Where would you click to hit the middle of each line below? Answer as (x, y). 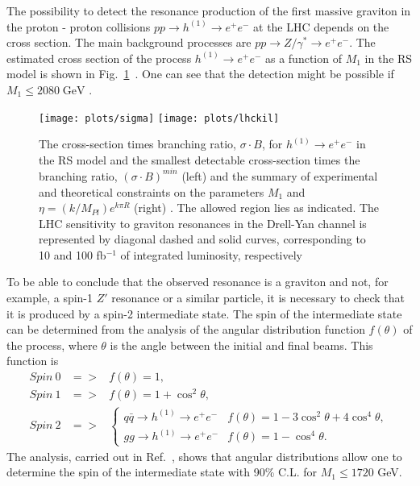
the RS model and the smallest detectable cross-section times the (200, 159)
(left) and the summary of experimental (280, 175)
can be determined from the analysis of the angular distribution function (186, 329)
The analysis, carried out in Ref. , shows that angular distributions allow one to (204, 456)
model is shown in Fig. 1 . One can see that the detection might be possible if (200, 74)
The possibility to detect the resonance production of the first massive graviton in (209, 10)
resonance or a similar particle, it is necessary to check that (258, 298)
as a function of (303, 58)
